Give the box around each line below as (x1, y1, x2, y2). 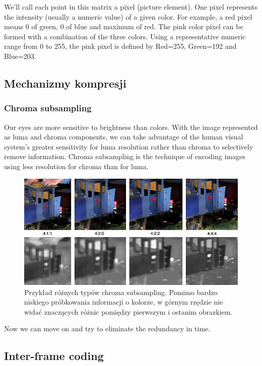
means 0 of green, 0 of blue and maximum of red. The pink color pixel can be (4, 21, 243, 32)
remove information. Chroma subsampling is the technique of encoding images (4, 151, 245, 162)
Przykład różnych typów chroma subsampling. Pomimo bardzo (24, 286, 218, 297)
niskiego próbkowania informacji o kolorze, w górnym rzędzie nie (24, 297, 223, 307)
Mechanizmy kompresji (4, 75, 126, 91)
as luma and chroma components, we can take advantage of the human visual (4, 131, 243, 142)
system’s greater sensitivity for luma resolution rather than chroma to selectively (4, 141, 253, 152)
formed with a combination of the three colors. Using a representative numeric (4, 31, 246, 41)
